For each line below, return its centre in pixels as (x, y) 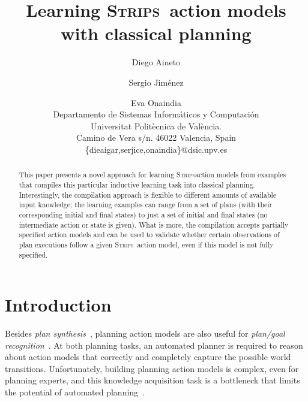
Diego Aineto (156, 62)
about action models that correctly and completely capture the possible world (148, 357)
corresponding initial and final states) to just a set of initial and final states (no (143, 214)
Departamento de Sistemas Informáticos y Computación (156, 114)
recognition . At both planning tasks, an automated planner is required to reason (154, 345)
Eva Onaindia (156, 102)
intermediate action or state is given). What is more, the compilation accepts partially (154, 224)
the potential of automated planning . (75, 392)
